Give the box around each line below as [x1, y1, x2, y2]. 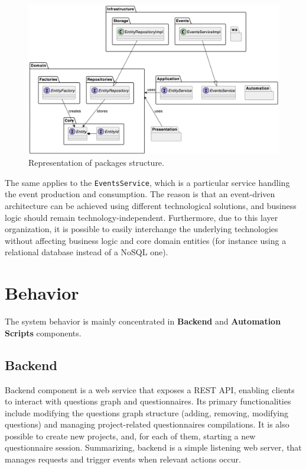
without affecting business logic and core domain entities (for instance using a [5, 234, 287, 246]
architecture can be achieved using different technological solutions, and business [5, 200, 297, 212]
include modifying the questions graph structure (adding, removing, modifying [5, 406, 288, 419]
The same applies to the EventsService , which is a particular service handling [5, 176, 290, 188]
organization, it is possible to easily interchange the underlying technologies [5, 223, 278, 235]
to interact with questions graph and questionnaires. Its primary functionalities [5, 395, 291, 407]
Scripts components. [5, 326, 82, 339]
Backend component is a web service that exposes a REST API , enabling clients [5, 383, 295, 396]
